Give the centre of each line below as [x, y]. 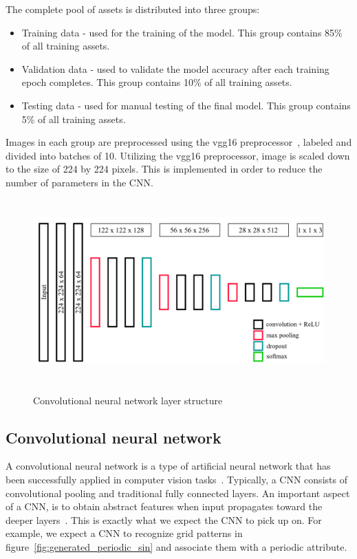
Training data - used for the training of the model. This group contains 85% [182, 32]
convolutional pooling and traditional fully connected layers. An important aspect [178, 493]
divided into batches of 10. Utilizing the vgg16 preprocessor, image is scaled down [178, 155]
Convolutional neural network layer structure [128, 400]
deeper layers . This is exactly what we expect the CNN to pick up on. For [164, 519]
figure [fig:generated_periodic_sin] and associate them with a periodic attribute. [176, 547]
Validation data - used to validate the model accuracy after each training [175, 68]
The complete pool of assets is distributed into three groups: [133, 9]
